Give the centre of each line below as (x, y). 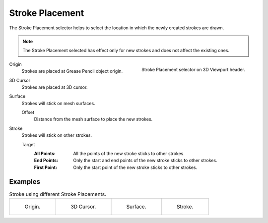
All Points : (45, 154)
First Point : (45, 167)
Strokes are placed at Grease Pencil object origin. (72, 71)
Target (28, 144)
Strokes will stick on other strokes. (57, 135)
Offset (28, 112)
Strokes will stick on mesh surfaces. (58, 103)
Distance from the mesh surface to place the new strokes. (93, 119)
